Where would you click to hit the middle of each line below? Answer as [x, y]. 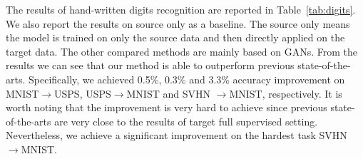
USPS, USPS [83, 93]
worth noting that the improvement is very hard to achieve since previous [167, 107]
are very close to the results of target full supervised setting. [186, 121]
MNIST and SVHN [168, 93]
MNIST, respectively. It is [286, 93]
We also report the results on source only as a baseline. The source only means [178, 23]
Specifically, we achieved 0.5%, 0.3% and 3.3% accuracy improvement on [187, 79]
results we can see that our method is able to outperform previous [150, 65]
